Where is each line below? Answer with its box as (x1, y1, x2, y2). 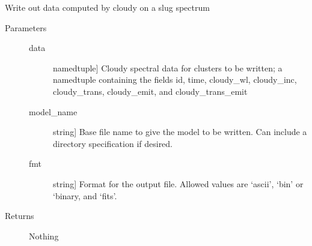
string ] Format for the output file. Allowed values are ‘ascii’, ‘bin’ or (53, 177, 304, 190)
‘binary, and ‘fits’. (53, 189, 117, 202)
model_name (29, 105, 78, 118)
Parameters (5, 21, 47, 34)
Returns (5, 209, 34, 222)
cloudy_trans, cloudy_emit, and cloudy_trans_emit (53, 85, 248, 97)
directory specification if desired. (53, 137, 173, 149)
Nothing (29, 229, 59, 242)
